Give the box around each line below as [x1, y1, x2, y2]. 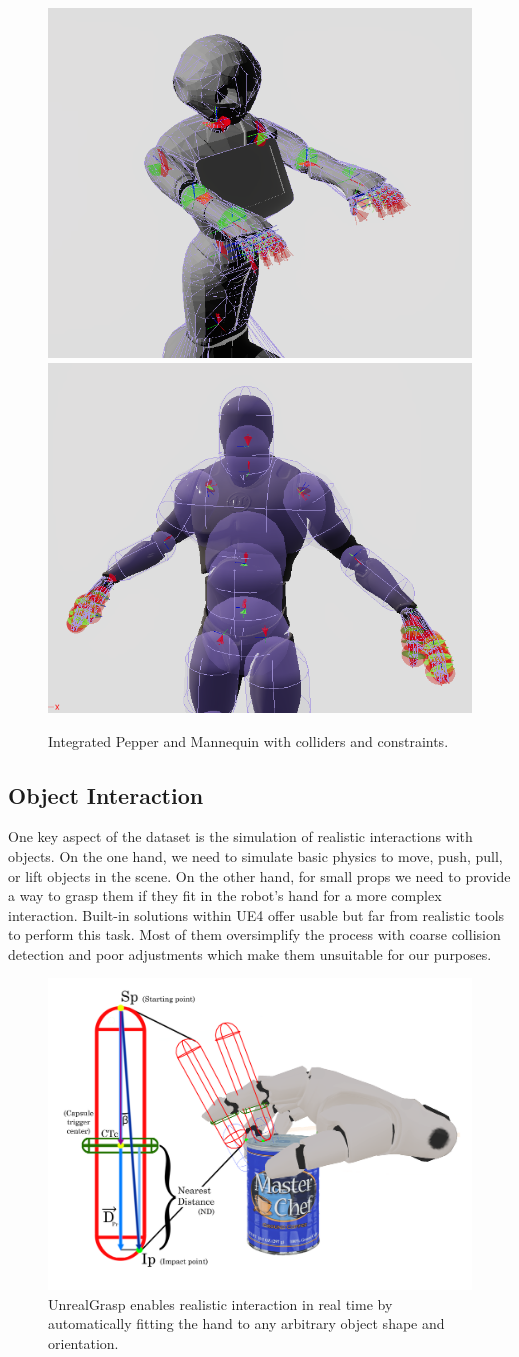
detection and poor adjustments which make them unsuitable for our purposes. [8, 943, 492, 964]
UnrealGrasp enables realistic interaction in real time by [48, 1293, 393, 1314]
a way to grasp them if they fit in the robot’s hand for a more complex [8, 885, 442, 906]
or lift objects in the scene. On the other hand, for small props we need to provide [8, 865, 511, 886]
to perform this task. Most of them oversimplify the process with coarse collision [8, 924, 501, 945]
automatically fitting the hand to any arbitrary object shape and [48, 1313, 445, 1334]
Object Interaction [8, 779, 204, 810]
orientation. [48, 1333, 119, 1354]
